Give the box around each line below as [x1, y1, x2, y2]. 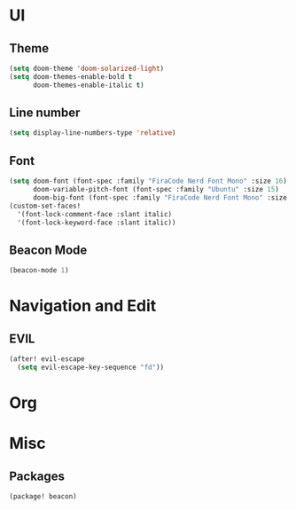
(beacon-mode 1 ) [9, 266, 69, 275]
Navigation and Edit [9, 296, 157, 316]
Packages [9, 468, 65, 483]
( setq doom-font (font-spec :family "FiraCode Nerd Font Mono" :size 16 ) [9, 177, 288, 186]
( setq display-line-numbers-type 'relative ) [9, 129, 176, 137]
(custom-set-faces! [9, 201, 82, 210]
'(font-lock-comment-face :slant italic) [17, 209, 173, 218]
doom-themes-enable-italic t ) [32, 81, 144, 90]
